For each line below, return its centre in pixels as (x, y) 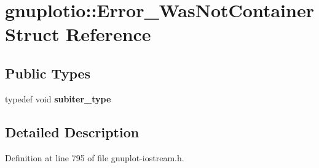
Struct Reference (78, 34)
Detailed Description (72, 132)
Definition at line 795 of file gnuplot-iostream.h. (95, 157)
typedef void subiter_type (58, 98)
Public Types (48, 73)
